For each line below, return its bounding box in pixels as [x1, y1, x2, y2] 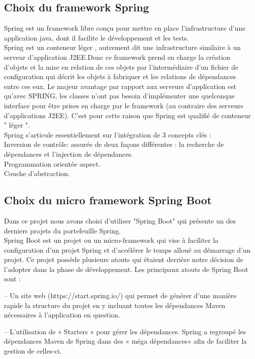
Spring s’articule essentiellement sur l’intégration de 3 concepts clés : [4, 129, 212, 139]
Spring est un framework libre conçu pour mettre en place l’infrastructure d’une [4, 23, 246, 33]
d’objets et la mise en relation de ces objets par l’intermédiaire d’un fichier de [4, 61, 238, 72]
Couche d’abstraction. [4, 168, 70, 179]
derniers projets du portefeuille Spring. [4, 225, 121, 235]
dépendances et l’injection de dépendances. [4, 148, 133, 159]
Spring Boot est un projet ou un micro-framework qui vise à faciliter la [4, 235, 219, 245]
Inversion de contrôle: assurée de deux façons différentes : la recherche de [4, 139, 224, 149]
